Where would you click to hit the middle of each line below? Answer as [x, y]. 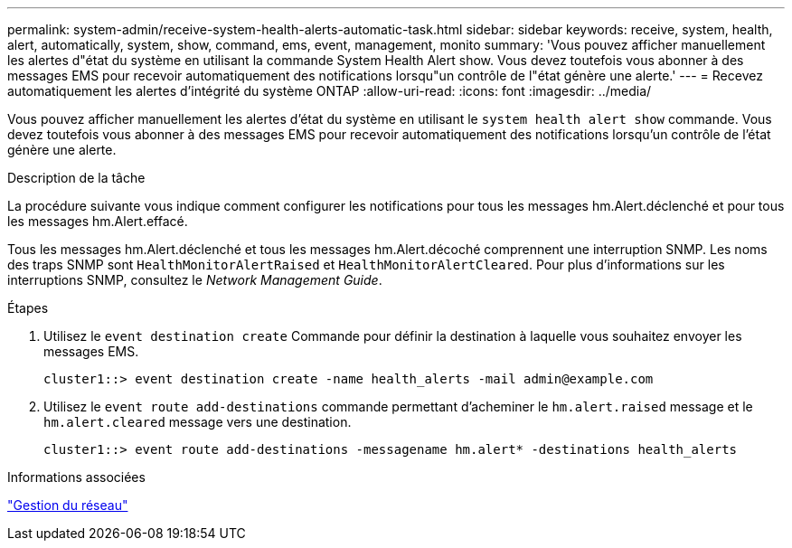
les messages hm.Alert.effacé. [98, 221]
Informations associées [76, 477]
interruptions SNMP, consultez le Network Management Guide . [195, 280]
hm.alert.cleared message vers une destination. [198, 422]
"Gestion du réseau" [68, 505]
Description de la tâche [76, 178]
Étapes [28, 308]
